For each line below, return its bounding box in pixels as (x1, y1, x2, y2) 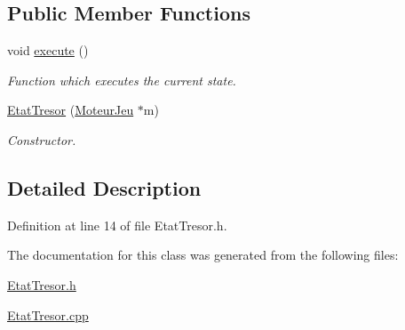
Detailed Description (7, 173, 202, 201)
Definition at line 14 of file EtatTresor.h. (7, 215, 227, 234)
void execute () (7, 41, 89, 60)
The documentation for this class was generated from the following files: (7, 245, 399, 264)
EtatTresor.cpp (7, 305, 89, 324)
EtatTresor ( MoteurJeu (7, 101, 134, 119)
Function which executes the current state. (7, 70, 236, 89)
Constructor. (7, 130, 76, 149)
